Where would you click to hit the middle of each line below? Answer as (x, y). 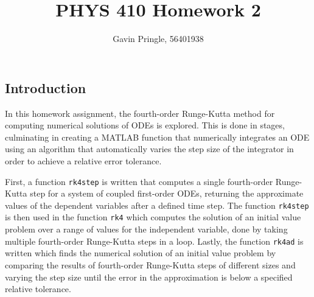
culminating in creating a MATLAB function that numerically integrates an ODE (157, 137)
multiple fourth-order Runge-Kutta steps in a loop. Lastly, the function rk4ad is (154, 241)
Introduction (46, 87)
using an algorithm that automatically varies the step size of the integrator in (149, 149)
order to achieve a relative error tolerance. (83, 160)
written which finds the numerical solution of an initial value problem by (141, 253)
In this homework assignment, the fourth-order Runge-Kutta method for (140, 113)
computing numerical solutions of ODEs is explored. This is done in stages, (145, 125)
